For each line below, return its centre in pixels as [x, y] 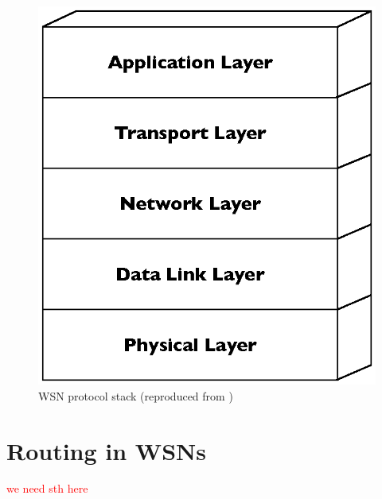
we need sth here [47, 488]
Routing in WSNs [106, 450]
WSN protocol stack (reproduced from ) [136, 395]
